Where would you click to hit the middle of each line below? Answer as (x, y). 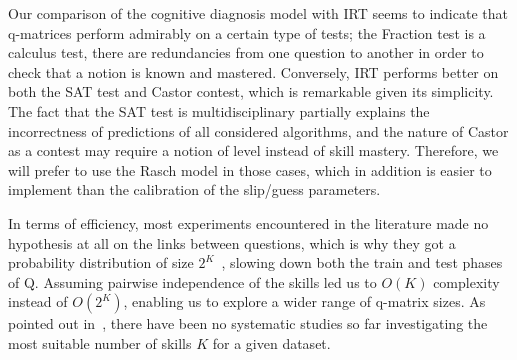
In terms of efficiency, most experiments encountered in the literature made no (248, 222)
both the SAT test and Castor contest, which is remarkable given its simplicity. (251, 91)
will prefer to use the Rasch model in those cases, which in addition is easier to (250, 169)
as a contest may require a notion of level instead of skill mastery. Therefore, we (253, 150)
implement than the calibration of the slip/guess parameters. (194, 189)
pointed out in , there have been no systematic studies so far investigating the (248, 323)
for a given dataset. (271, 342)
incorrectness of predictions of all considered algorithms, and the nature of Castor (258, 130)
